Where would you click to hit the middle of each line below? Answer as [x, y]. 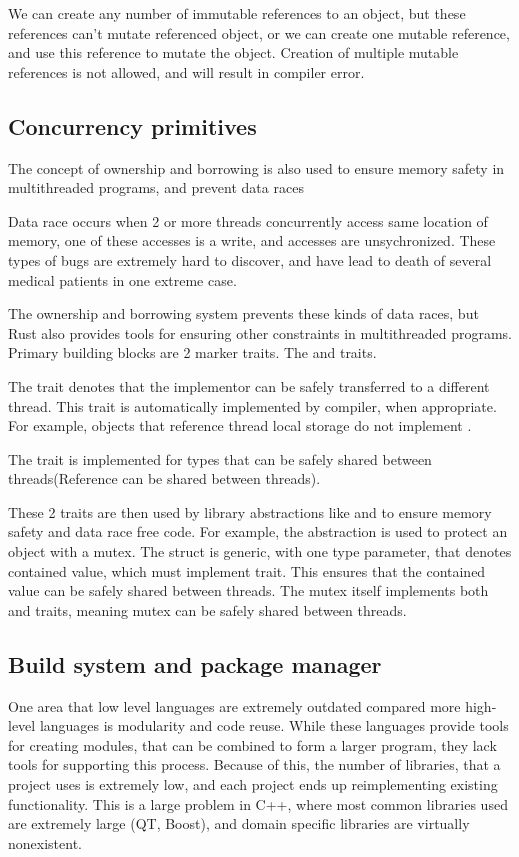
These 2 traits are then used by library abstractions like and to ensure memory [250, 511]
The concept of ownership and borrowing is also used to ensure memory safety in [256, 167]
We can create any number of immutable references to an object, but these [237, 13]
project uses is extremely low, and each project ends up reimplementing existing [253, 784]
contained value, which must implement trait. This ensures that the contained [247, 570]
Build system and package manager [195, 663]
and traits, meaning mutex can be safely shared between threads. [207, 609]
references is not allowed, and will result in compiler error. [186, 71]
